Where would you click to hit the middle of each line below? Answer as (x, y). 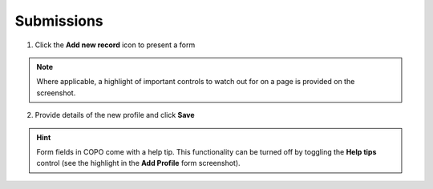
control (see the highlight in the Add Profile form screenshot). (138, 163)
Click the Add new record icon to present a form (115, 45)
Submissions (59, 21)
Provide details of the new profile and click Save (115, 115)
